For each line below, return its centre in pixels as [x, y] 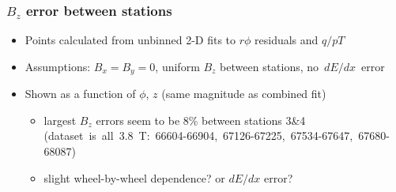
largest [60, 120]
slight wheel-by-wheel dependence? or [134, 177]
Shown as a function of [80, 94]
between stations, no [270, 66]
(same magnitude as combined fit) [244, 94]
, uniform [177, 66]
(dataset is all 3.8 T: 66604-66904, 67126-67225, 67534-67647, [198, 136]
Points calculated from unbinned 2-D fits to [130, 40]
